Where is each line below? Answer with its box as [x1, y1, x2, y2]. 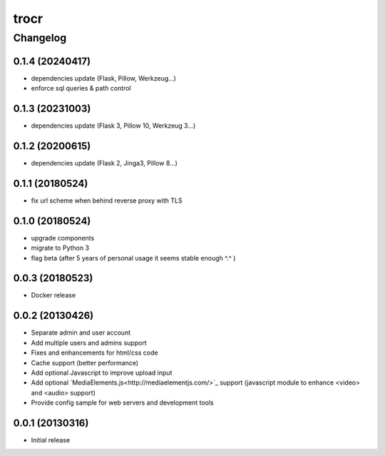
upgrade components [31, 233, 95, 242]
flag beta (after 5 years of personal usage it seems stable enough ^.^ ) [31, 253, 236, 262]
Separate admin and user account [31, 328, 131, 337]
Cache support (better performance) [31, 358, 139, 367]
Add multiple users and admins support [31, 338, 147, 347]
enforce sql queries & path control [31, 84, 131, 93]
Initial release [31, 435, 71, 444]
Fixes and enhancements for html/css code [31, 348, 158, 357]
